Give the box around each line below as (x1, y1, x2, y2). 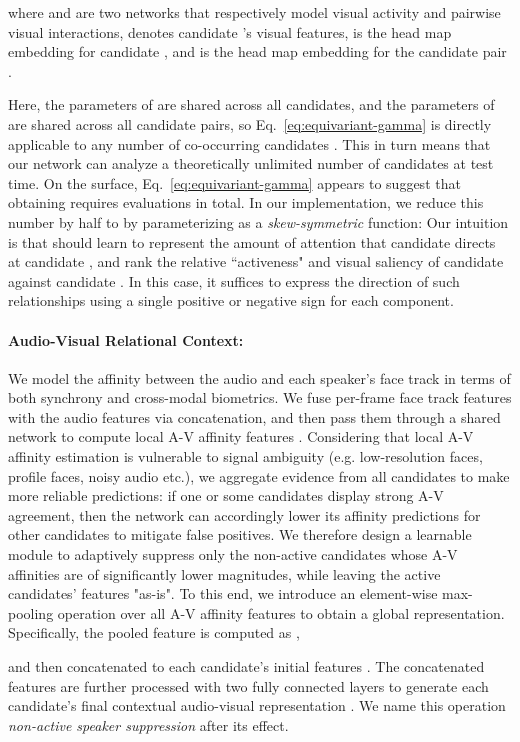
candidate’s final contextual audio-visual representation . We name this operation (8, 695, 506, 716)
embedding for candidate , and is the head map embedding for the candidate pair (8, 41, 507, 62)
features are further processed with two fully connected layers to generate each (8, 675, 489, 696)
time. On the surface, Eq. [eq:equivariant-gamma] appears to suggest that (8, 172, 461, 193)
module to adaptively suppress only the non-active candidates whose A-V (8, 544, 458, 565)
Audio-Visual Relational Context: (8, 329, 244, 350)
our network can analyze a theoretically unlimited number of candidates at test (8, 153, 494, 174)
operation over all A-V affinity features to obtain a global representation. (57, 602, 505, 623)
